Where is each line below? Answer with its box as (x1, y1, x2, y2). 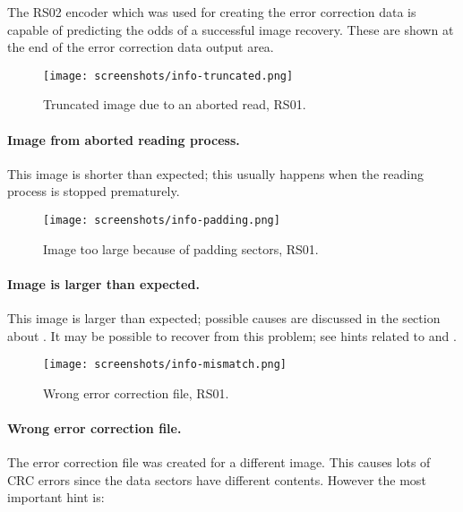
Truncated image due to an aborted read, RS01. (43, 95, 306, 114)
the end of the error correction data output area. (7, 38, 274, 56)
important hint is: (7, 488, 105, 507)
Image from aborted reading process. (7, 130, 240, 149)
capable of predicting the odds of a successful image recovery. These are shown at (7, 20, 454, 38)
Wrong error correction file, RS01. (43, 383, 229, 402)
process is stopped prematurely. (7, 182, 180, 201)
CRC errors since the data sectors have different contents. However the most (7, 470, 426, 489)
